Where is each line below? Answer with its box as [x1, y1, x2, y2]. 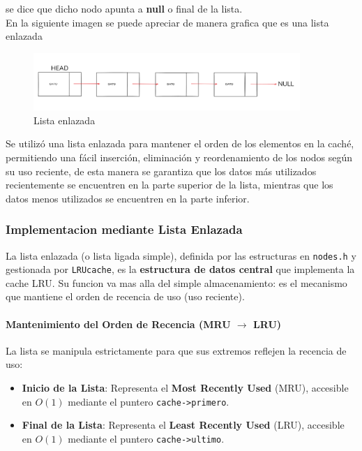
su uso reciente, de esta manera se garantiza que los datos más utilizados [6, 163, 317, 178]
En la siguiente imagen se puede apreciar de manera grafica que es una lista [6, 15, 329, 29]
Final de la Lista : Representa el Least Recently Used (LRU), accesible [22, 417, 345, 432]
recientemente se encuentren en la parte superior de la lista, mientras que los [6, 177, 333, 192]
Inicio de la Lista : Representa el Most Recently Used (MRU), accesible [22, 380, 349, 394]
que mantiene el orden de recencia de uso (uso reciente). [6, 289, 245, 304]
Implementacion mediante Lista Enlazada [6, 221, 243, 238]
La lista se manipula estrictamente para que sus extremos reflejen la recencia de [6, 343, 347, 357]
